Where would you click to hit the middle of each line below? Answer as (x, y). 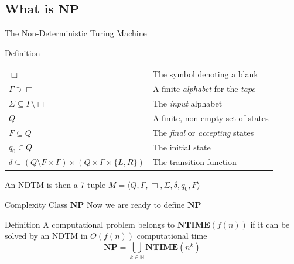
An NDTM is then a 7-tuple (55, 184)
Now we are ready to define (136, 205)
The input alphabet (187, 103)
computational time (172, 236)
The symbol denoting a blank (205, 74)
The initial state (182, 147)
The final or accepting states (203, 132)
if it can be (270, 224)
